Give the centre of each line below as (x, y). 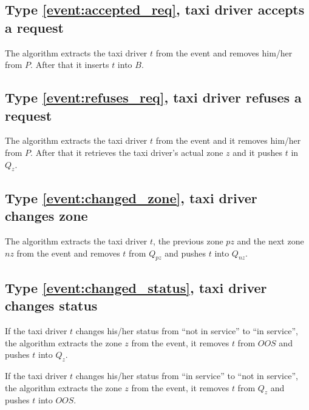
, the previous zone (188, 240)
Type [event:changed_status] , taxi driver (136, 287)
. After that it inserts (70, 65)
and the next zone (270, 240)
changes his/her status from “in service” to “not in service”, (187, 375)
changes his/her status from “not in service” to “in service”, (187, 330)
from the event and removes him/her (224, 52)
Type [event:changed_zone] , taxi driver (131, 197)
